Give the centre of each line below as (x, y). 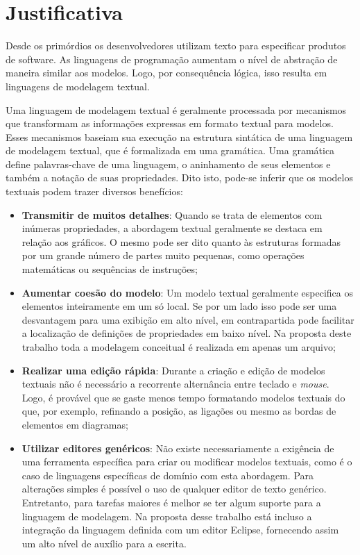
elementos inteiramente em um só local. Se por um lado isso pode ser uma (179, 306)
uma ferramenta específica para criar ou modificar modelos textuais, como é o (187, 462)
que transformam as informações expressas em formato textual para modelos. (170, 123)
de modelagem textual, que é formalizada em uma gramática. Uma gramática (170, 150)
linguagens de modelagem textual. (78, 86)
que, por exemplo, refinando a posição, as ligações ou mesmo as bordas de (179, 411)
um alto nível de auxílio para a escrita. (104, 543)
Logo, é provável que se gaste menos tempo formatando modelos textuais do (183, 397)
